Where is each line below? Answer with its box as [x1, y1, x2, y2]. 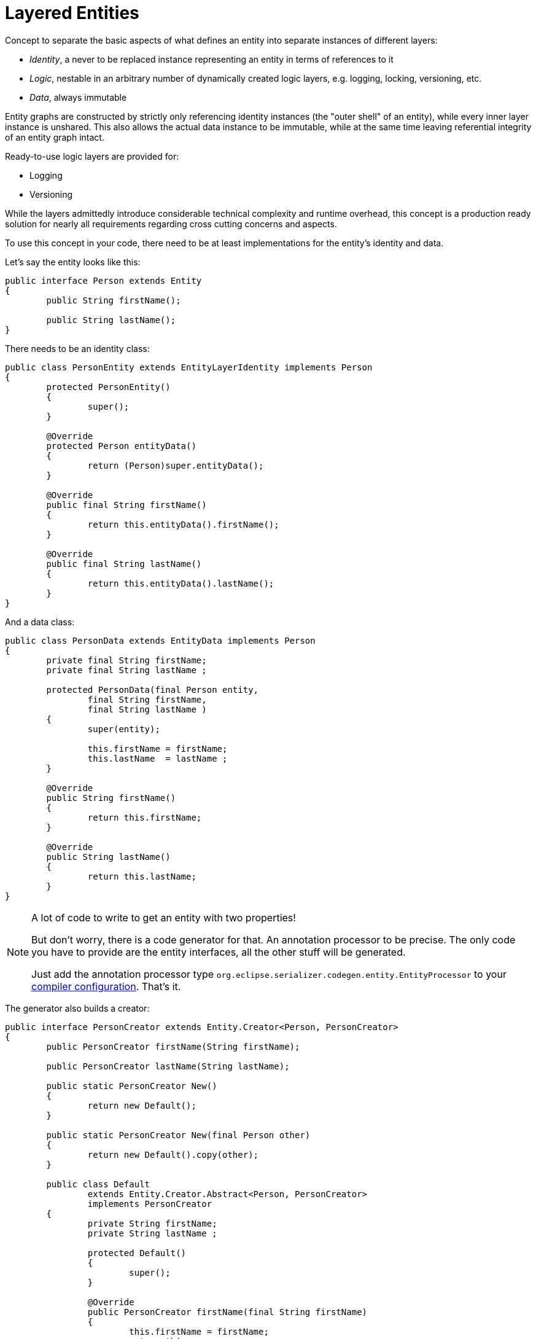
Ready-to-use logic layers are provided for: [5, 150, 179, 162]
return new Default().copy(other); [87, 1149, 259, 1160]
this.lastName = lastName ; [87, 753, 228, 763]
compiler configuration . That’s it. [31, 980, 181, 993]
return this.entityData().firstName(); [87, 519, 279, 529]
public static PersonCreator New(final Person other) [46, 1130, 311, 1140]
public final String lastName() [46, 558, 202, 569]
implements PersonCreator [87, 1198, 212, 1209]
